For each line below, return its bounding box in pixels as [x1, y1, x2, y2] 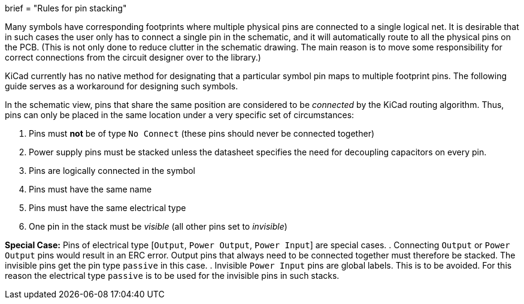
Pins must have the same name [29, 184, 152, 194]
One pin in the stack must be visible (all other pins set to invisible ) [29, 221, 287, 231]
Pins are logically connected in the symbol [29, 165, 195, 176]
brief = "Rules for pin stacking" [5, 3, 127, 13]
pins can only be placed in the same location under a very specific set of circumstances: [5, 110, 355, 120]
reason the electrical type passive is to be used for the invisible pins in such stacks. [5, 270, 340, 281]
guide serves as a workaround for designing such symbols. [5, 81, 238, 91]
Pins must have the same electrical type [29, 203, 186, 213]
